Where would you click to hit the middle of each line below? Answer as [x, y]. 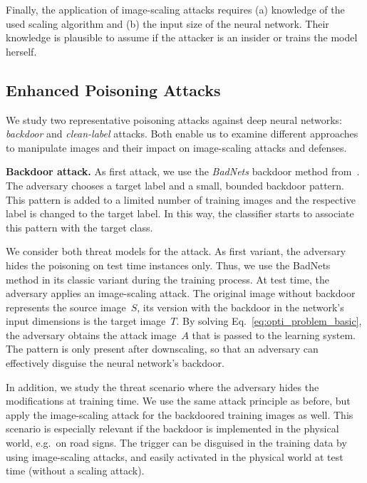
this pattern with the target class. [79, 227]
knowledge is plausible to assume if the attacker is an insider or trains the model [182, 37]
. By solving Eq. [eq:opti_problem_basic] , [269, 321]
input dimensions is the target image [86, 321]
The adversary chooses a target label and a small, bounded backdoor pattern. [175, 185]
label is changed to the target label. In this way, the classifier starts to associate [180, 213]
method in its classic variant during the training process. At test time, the [168, 279]
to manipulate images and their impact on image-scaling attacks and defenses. [176, 147]
